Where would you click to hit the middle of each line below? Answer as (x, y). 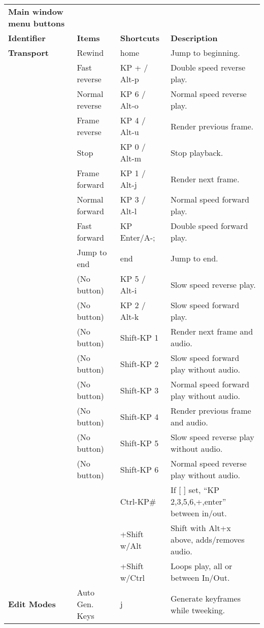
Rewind (90, 53)
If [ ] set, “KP (195, 490)
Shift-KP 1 (139, 337)
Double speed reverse (208, 67)
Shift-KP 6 (139, 469)
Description (194, 38)
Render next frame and (212, 331)
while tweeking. (198, 610)
